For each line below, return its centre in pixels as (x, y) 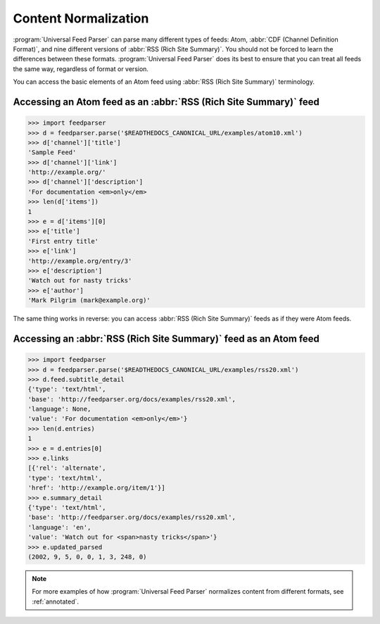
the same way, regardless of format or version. (81, 69)
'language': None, (59, 409)
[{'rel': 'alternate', (67, 468)
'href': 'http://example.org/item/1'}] (96, 488)
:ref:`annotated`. (56, 601)
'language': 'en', (59, 527)
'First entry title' (63, 241)
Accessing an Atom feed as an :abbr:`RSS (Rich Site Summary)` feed (166, 102)
